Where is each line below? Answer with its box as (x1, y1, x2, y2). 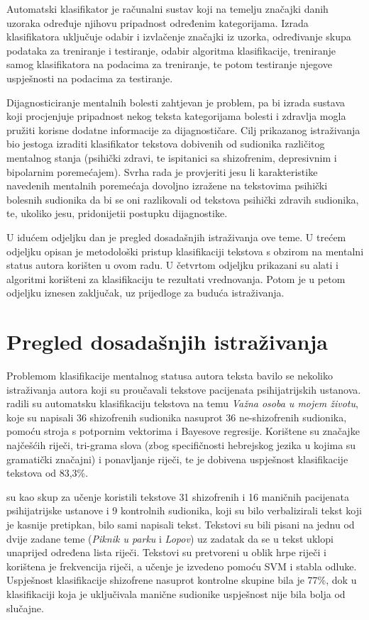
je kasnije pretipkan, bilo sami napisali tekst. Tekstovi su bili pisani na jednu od (6, 516, 355, 531)
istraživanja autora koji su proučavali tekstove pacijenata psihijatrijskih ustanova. (6, 382, 361, 397)
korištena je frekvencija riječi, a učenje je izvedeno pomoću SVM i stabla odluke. (6, 558, 357, 573)
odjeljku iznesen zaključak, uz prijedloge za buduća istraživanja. (6, 285, 285, 300)
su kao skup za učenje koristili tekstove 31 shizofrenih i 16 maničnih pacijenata (6, 489, 350, 504)
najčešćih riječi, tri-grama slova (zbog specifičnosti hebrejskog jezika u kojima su (6, 437, 356, 452)
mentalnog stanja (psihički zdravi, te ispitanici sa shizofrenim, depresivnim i (6, 150, 337, 165)
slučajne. (6, 600, 44, 615)
